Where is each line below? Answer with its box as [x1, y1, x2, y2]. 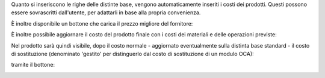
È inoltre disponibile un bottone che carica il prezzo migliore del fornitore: [11, 20, 193, 27]
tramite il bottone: [11, 61, 55, 68]
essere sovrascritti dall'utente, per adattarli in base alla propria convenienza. [11, 9, 201, 16]
